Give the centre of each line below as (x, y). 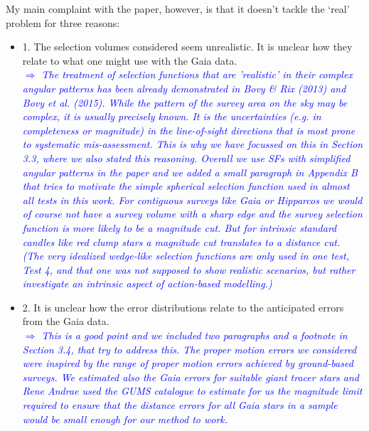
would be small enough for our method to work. (125, 419)
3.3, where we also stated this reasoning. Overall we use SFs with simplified (186, 158)
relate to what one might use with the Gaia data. (130, 60)
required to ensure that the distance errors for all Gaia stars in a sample (180, 405)
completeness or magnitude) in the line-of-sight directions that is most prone (189, 130)
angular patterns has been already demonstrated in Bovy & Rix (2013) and (184, 88)
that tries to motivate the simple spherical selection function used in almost (186, 186)
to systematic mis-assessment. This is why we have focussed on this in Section (193, 144)
